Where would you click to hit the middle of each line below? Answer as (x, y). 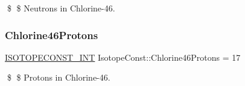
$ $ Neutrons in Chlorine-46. (61, 8)
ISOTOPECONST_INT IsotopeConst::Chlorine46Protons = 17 (123, 57)
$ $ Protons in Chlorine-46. (59, 77)
